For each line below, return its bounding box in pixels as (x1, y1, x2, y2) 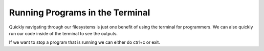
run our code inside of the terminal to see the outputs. (9, 30, 118, 36)
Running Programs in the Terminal (9, 7, 150, 18)
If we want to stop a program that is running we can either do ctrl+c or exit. (9, 39, 160, 45)
